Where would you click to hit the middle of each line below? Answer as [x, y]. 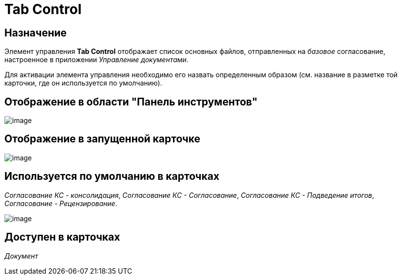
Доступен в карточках [62, 237]
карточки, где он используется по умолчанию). [83, 83]
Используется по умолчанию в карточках [112, 176]
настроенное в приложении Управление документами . [96, 60]
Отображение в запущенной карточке [103, 139]
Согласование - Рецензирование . [61, 203]
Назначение [36, 33]
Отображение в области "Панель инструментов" [131, 102]
